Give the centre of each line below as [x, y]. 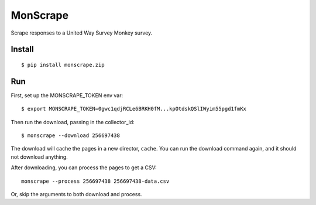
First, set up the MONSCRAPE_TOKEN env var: [67, 95]
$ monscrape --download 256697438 [71, 136]
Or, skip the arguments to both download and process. [77, 194]
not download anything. [39, 157]
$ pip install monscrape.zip [63, 65]
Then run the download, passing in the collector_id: [73, 122]
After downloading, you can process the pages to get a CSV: [84, 168]
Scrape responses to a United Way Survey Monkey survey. [82, 33]
